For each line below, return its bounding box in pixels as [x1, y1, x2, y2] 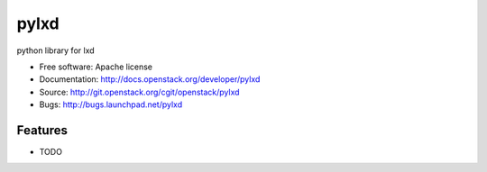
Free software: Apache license [39, 61, 153, 72]
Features [16, 122, 68, 138]
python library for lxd [16, 45, 95, 56]
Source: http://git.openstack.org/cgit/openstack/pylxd [39, 86, 240, 97]
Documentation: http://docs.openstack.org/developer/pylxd [39, 74, 261, 85]
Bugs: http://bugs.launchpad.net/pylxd [39, 99, 183, 110]
